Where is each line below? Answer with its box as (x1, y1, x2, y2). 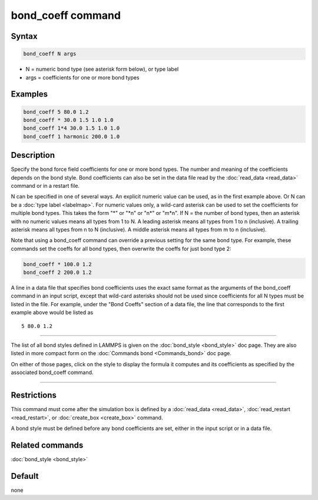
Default (11, 471, 39, 481)
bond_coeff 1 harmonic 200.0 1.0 (23, 133, 120, 140)
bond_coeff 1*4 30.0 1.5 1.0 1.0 (23, 125, 120, 132)
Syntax (11, 31, 38, 41)
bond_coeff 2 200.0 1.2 (23, 269, 92, 276)
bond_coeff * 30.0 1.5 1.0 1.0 (23, 117, 114, 123)
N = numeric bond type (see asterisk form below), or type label (25, 65, 179, 73)
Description (11, 150, 55, 160)
